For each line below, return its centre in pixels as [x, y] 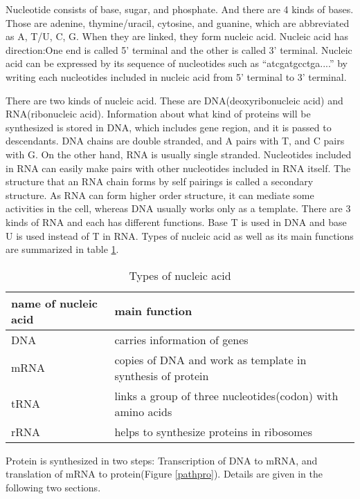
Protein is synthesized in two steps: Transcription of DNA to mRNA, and [162, 460]
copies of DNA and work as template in [210, 359]
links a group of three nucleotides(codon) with [226, 395]
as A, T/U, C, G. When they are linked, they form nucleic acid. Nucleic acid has [177, 36]
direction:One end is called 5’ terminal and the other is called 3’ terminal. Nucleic [179, 49]
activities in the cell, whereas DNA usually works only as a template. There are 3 [178, 208]
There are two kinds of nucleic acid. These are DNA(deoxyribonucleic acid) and [174, 100]
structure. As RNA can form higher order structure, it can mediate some [160, 195]
